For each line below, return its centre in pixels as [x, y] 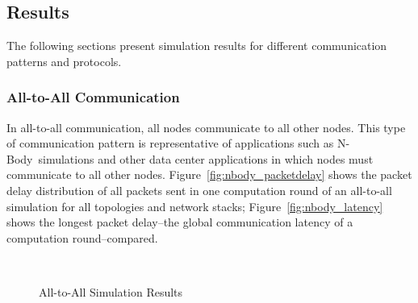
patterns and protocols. [64, 61]
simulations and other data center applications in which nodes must [206, 158]
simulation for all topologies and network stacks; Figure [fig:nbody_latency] [195, 206]
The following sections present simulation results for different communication [197, 46]
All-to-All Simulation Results [111, 291]
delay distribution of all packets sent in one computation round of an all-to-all [199, 190]
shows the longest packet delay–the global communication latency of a [180, 222]
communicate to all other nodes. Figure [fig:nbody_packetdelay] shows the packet [209, 174]
